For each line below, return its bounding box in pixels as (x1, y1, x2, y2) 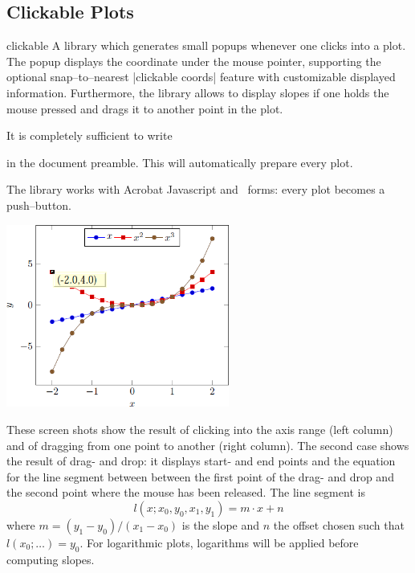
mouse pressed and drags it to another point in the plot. (6, 100, 283, 117)
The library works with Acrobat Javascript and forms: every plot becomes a (6, 181, 385, 198)
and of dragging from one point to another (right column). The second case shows (6, 436, 409, 453)
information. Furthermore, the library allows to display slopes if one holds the (6, 84, 389, 100)
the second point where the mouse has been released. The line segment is (6, 484, 365, 501)
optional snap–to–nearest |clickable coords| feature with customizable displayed (6, 68, 396, 85)
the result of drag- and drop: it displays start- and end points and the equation (6, 452, 396, 469)
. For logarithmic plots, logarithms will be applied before (79, 534, 359, 550)
